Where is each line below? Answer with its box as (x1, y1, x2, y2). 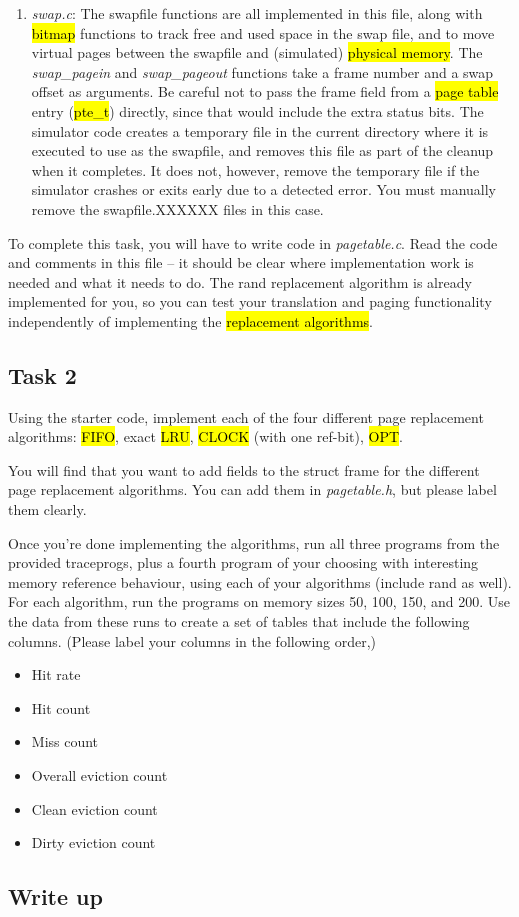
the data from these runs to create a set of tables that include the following (8, 611, 470, 632)
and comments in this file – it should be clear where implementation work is (8, 252, 474, 273)
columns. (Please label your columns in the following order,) (8, 630, 377, 651)
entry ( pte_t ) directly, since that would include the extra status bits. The (31, 100, 484, 121)
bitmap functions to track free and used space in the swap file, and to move (31, 22, 495, 43)
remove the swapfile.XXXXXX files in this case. (31, 198, 324, 219)
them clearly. (8, 499, 87, 520)
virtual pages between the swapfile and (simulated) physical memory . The (31, 42, 483, 63)
